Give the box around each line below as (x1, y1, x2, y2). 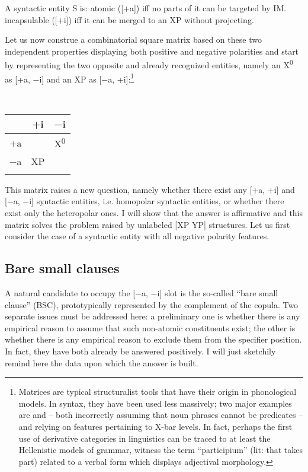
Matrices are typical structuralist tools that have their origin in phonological (18, 385, 297, 398)
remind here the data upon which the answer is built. (5, 356, 198, 369)
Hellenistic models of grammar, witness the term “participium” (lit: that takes (18, 444, 303, 456)
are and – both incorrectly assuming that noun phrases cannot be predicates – (18, 408, 303, 421)
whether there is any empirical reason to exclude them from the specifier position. (5, 333, 302, 346)
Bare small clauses (5, 259, 120, 277)
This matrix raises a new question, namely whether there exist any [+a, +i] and (5, 183, 295, 195)
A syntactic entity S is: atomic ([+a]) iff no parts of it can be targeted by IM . (5, 2, 287, 14)
